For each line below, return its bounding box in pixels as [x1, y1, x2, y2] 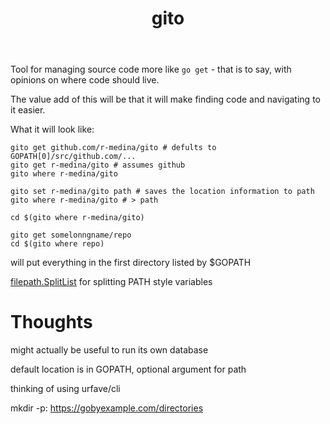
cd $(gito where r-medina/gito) [10, 213, 145, 223]
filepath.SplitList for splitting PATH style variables [10, 276, 213, 288]
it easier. [10, 104, 46, 116]
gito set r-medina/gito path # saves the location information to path [10, 187, 315, 197]
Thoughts [10, 311, 93, 334]
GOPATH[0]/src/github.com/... [10, 152, 137, 162]
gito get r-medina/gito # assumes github [10, 160, 186, 171]
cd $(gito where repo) [10, 239, 105, 249]
